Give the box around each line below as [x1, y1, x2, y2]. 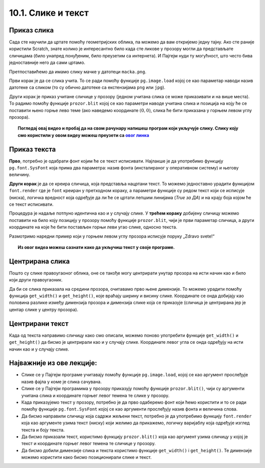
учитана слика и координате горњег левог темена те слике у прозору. [21, 392, 170, 398]
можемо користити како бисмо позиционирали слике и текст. [21, 454, 152, 460]
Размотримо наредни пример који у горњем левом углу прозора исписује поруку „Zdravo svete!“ [9, 233, 215, 239]
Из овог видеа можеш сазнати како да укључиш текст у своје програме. [18, 244, 175, 250]
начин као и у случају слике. [9, 346, 70, 352]
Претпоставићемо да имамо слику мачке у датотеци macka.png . [9, 69, 147, 75]
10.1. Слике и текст [9, 7, 89, 18]
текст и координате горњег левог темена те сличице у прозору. [21, 440, 156, 446]
